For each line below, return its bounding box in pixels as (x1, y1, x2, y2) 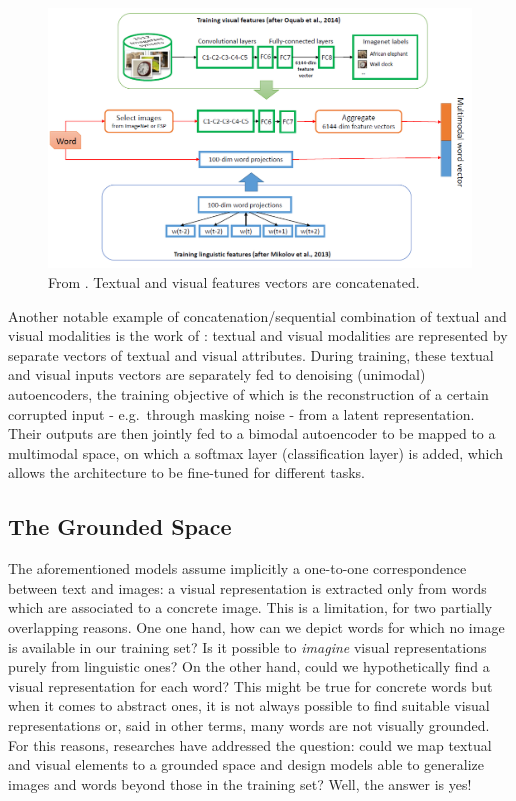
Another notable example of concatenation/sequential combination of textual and (8, 305, 507, 326)
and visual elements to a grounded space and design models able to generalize (8, 754, 485, 775)
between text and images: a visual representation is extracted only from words (8, 577, 487, 598)
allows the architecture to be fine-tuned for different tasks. (8, 462, 365, 483)
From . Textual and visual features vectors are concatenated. (48, 272, 420, 293)
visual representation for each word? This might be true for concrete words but (8, 675, 493, 696)
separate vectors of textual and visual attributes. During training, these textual (8, 344, 494, 365)
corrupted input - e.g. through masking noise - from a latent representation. (8, 403, 475, 424)
